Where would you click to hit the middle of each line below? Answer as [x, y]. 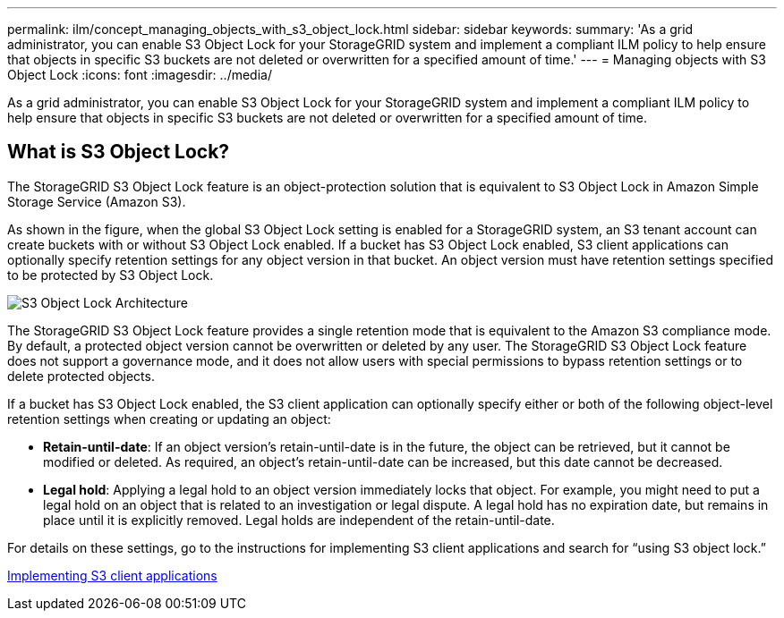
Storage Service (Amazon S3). [97, 201]
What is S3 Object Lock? [119, 152]
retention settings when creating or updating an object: [169, 419]
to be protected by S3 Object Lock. [111, 275]
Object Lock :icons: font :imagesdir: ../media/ [140, 75]
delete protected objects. [81, 376]
